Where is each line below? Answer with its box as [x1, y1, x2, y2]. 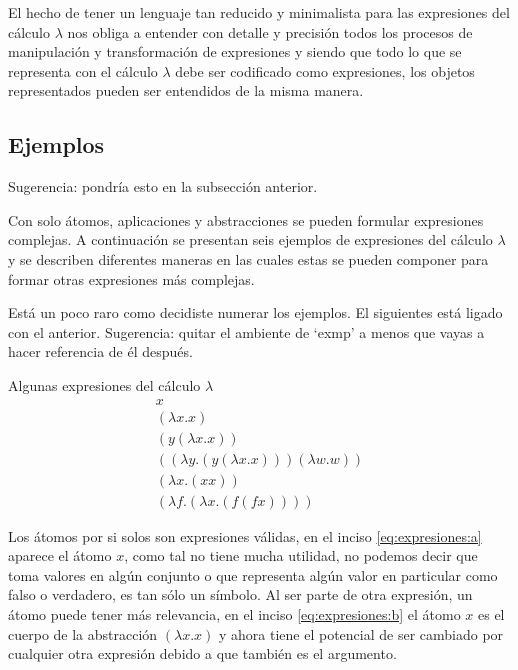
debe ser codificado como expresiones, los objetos [175, 60, 475, 81]
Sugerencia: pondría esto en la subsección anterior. [8, 176, 318, 197]
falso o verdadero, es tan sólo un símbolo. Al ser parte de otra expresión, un [8, 584, 473, 605]
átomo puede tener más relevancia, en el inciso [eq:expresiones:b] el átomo [8, 604, 461, 625]
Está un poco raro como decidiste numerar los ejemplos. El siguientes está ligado [8, 302, 503, 323]
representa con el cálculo [8, 60, 158, 81]
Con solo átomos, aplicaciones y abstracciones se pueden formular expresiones [8, 209, 484, 230]
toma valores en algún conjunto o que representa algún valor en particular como [8, 564, 498, 585]
